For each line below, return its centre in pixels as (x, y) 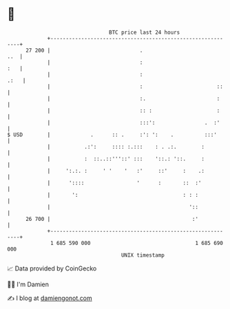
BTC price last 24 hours (145, 32)
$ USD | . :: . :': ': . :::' (112, 135)
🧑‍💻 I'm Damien (28, 284)
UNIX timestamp (143, 255)
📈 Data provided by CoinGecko (52, 268)
